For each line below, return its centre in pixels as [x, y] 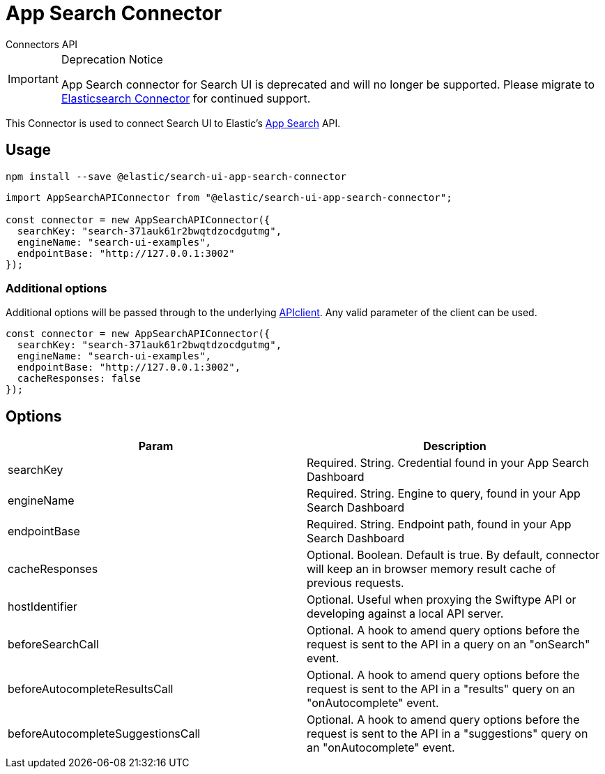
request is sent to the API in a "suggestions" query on [447, 734]
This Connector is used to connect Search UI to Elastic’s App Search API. [173, 123]
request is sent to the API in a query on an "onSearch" [449, 645]
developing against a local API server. [405, 614]
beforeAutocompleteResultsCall [91, 689]
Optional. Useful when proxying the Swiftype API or [442, 600]
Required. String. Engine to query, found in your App [444, 494]
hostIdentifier [43, 607]
